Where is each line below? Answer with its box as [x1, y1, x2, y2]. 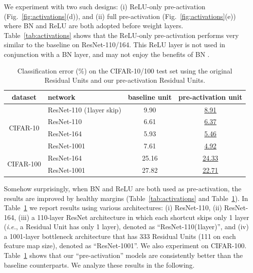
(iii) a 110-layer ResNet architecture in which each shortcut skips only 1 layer [18, 212, 249, 222]
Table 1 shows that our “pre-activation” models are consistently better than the [4, 250, 243, 260]
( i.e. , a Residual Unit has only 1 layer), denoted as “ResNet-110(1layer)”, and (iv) [4, 221, 249, 232]
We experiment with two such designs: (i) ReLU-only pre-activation [4, 1, 206, 11]
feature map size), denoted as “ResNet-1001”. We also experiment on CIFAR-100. [4, 240, 247, 251]
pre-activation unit [178, 91, 242, 102]
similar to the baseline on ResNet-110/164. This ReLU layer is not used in [4, 39, 225, 50]
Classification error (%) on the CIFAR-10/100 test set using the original [17, 65, 233, 75]
